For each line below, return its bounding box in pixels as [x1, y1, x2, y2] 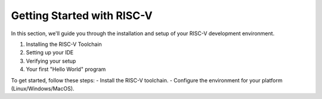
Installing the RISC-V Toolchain [26, 41, 103, 48]
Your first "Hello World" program [26, 66, 106, 73]
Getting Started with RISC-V [11, 9, 153, 22]
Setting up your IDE [26, 49, 74, 56]
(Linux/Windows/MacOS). [11, 85, 75, 92]
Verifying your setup [26, 57, 76, 64]
